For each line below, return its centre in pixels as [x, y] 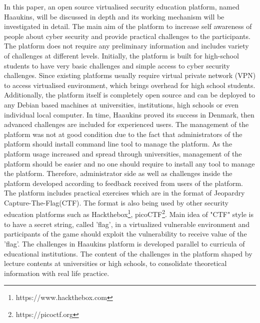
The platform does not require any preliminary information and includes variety [126, 46]
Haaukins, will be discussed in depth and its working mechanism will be [114, 16]
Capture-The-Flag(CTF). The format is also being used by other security [116, 202]
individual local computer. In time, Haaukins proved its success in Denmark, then [129, 114]
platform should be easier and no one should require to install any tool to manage [129, 163]
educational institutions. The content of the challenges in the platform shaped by [128, 253]
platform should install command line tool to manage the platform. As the [118, 144]
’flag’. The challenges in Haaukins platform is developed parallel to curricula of [124, 243]
